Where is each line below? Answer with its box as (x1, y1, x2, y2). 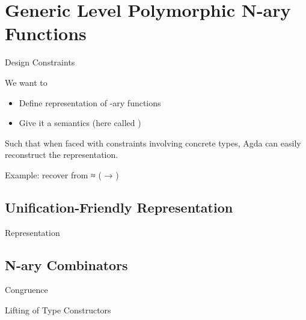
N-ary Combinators (5, 255, 128, 274)
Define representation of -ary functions (19, 96, 161, 109)
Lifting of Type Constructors (5, 304, 111, 316)
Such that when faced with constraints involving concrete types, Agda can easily (5, 136, 301, 149)
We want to (5, 76, 47, 88)
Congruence (5, 283, 48, 296)
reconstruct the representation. (5, 148, 118, 161)
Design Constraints (5, 56, 75, 68)
